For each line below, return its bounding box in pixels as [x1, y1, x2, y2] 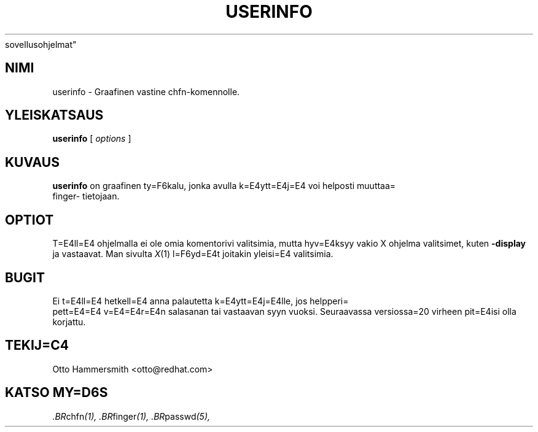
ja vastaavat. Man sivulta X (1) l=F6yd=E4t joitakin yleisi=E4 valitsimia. [52, 249, 333, 260]
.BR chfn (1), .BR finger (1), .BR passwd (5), [52, 411, 211, 422]
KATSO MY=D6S [5, 385, 108, 401]
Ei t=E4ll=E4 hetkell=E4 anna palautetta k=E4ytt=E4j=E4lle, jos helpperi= [52, 295, 349, 306]
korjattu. [52, 316, 86, 327]
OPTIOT [5, 212, 54, 228]
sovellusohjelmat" [5, 39, 77, 50]
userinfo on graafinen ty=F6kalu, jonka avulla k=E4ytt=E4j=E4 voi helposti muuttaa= [52, 180, 396, 191]
